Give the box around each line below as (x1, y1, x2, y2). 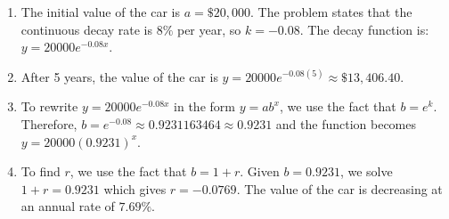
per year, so (176, 20, 241, 38)
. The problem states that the (249, 3, 412, 20)
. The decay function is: (299, 20, 429, 38)
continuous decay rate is (20, 20, 152, 38)
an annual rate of (20, 197, 115, 215)
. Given (240, 162, 280, 181)
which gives (103, 179, 167, 198)
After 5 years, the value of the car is (20, 67, 218, 85)
